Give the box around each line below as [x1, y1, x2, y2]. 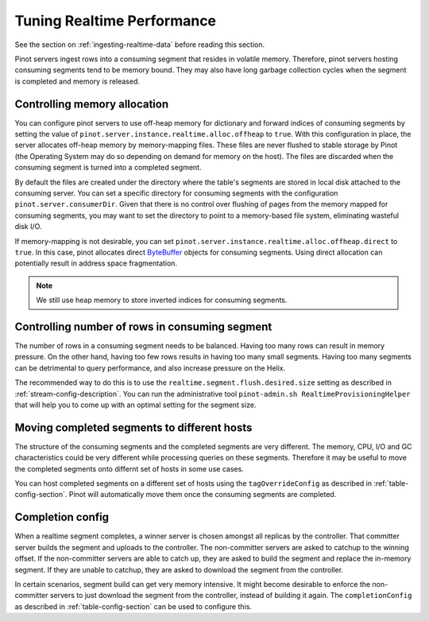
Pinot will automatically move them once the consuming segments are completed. [68, 490, 337, 499]
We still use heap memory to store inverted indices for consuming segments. [36, 295, 288, 305]
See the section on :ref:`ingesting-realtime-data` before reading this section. [14, 40, 265, 49]
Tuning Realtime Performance [14, 12, 217, 29]
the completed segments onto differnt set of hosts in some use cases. [14, 464, 244, 473]
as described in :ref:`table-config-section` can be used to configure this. [14, 601, 252, 611]
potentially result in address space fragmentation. [14, 258, 178, 268]
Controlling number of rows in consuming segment [14, 320, 272, 333]
